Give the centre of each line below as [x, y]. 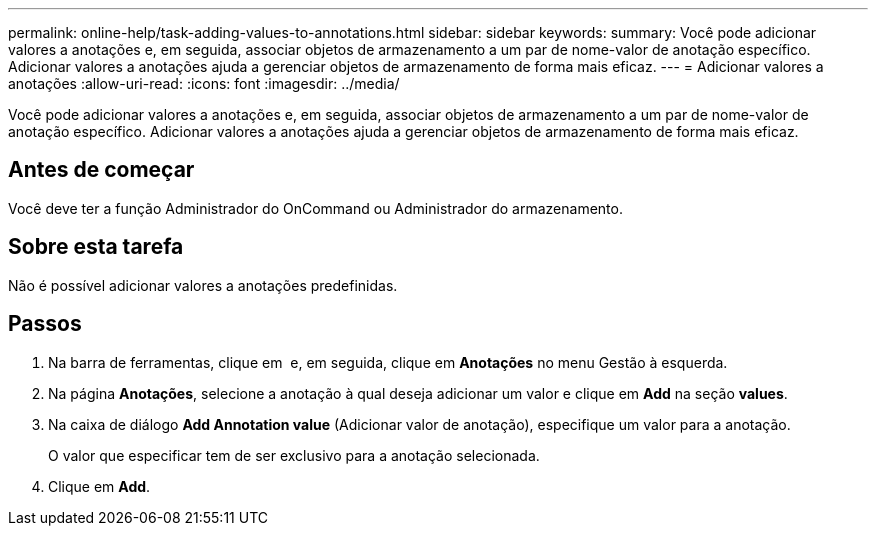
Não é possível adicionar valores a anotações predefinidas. [203, 285]
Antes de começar [101, 170]
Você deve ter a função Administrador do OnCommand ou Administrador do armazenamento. [315, 208]
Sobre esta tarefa [96, 247]
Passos [45, 324]
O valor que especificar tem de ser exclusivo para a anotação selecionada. [294, 455]
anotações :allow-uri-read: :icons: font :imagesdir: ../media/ [204, 83]
